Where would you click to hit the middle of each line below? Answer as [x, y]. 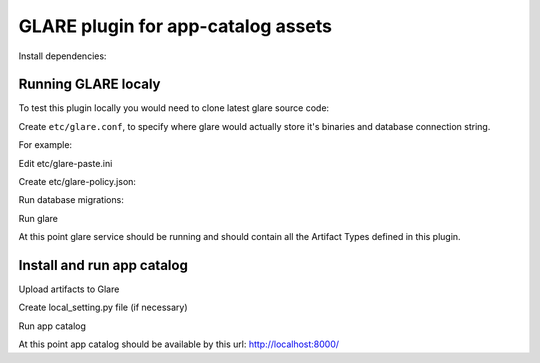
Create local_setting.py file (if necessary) [103, 307]
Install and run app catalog [103, 265]
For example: [45, 145]
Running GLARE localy [89, 84]
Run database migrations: [71, 200]
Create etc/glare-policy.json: [77, 182]
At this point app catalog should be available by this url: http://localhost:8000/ [179, 344]
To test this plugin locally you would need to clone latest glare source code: [174, 108]
